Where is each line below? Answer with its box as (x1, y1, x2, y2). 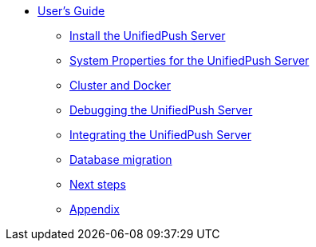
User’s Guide (38, 4, 105, 18)
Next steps (69, 177, 126, 191)
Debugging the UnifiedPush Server (69, 103, 253, 117)
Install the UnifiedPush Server (69, 29, 226, 42)
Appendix (69, 202, 120, 216)
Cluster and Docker (69, 78, 172, 92)
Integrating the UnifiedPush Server (69, 128, 251, 141)
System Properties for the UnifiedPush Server (69, 54, 310, 67)
